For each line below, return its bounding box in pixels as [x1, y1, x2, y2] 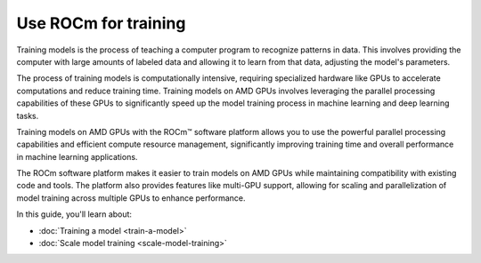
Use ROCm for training [16, 13, 186, 33]
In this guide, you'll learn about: [16, 209, 133, 219]
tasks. [16, 110, 39, 121]
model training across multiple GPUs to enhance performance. [16, 192, 246, 203]
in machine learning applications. [16, 151, 138, 162]
